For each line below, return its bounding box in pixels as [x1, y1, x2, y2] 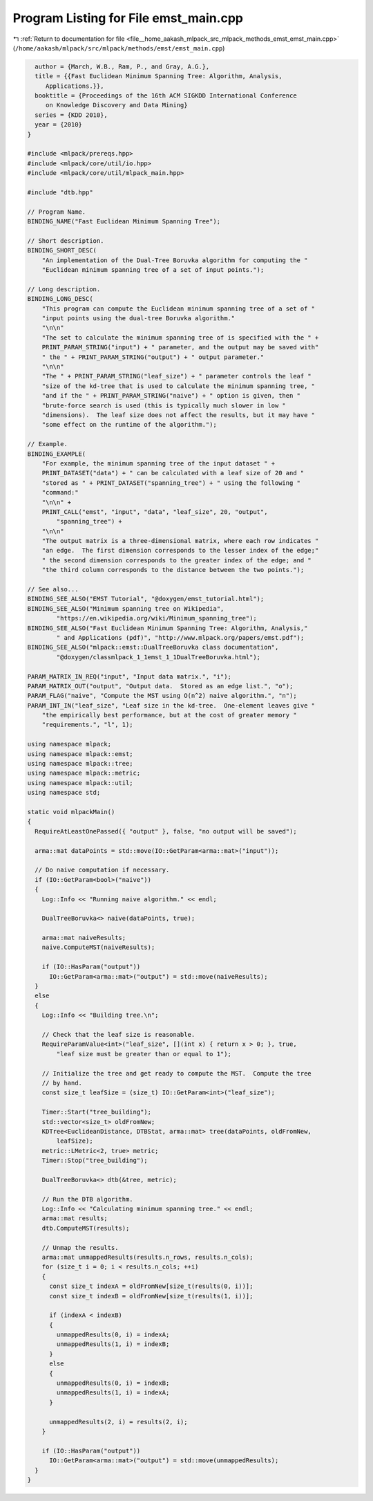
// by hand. [41, 1079, 83, 1087]
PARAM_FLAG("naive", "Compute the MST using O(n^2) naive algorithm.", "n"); [27, 692, 297, 700]
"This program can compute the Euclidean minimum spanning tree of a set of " [41, 304, 316, 313]
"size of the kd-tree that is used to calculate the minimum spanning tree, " [41, 382, 316, 390]
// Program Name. [27, 208, 86, 216]
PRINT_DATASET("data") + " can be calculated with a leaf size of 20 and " [41, 469, 305, 477]
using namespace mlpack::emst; [27, 750, 134, 757]
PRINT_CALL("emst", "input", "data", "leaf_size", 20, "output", [41, 508, 268, 515]
